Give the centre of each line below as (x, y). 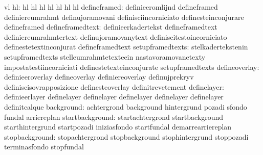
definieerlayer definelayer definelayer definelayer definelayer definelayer (114, 97)
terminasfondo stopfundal (44, 147)
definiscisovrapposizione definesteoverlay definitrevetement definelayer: (114, 86)
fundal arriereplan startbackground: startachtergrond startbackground (114, 117)
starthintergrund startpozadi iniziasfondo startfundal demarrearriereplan (118, 127)
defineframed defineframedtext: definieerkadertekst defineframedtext (111, 27)
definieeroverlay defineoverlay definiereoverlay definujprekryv (99, 77)
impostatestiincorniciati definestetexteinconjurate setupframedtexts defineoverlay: (132, 67)
